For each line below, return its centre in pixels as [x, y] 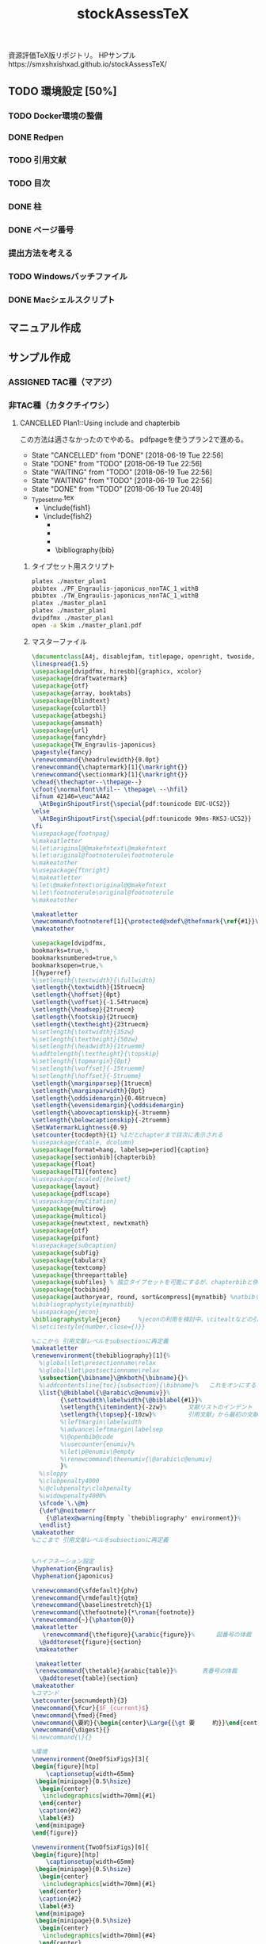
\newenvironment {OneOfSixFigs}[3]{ [90, 1759]
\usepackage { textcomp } [69, 1267]
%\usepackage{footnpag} [71, 834]
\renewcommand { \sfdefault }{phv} [85, 1590]
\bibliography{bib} [85, 550]
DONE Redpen [36, 137]
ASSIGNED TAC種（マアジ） [63, 382]
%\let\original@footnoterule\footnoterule [103, 856]
